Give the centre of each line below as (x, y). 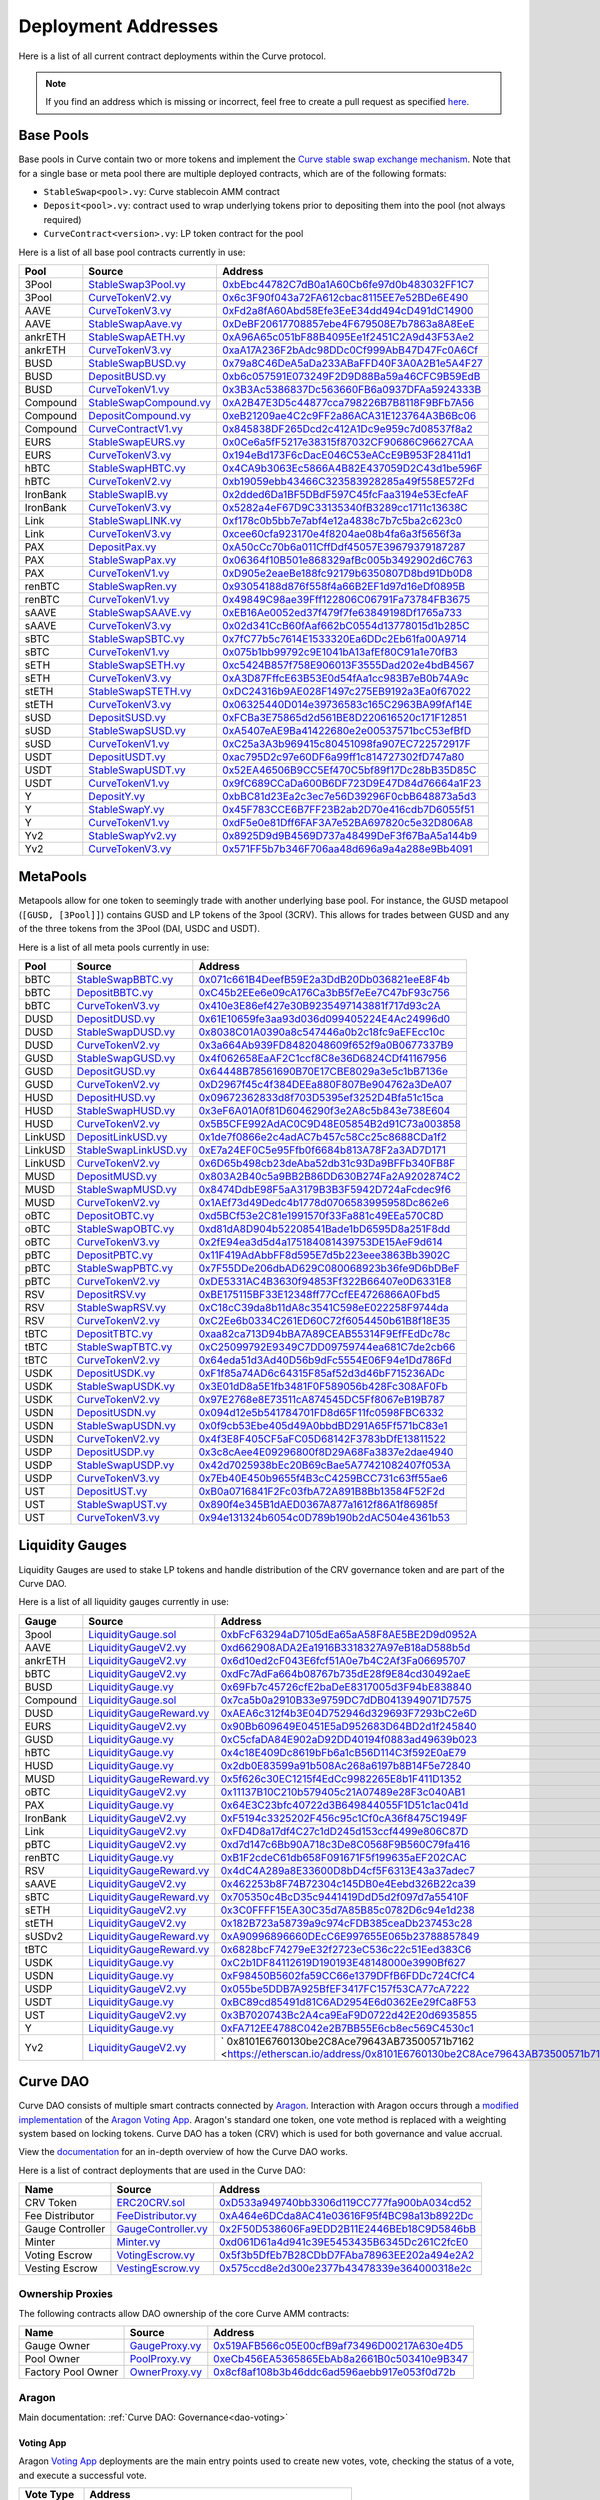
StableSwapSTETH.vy (140, 691)
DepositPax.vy (122, 547)
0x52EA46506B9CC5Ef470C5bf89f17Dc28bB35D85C (349, 770)
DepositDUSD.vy (116, 1019)
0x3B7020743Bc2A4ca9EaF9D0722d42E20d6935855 (349, 2015)
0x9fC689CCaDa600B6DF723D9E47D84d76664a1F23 (351, 783)
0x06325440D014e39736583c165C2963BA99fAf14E (347, 704)
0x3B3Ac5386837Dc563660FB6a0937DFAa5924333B (351, 389)
